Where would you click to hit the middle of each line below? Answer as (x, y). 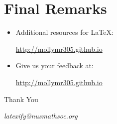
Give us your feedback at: (55, 65)
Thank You (21, 99)
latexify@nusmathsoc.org (41, 116)
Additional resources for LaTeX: (64, 32)
